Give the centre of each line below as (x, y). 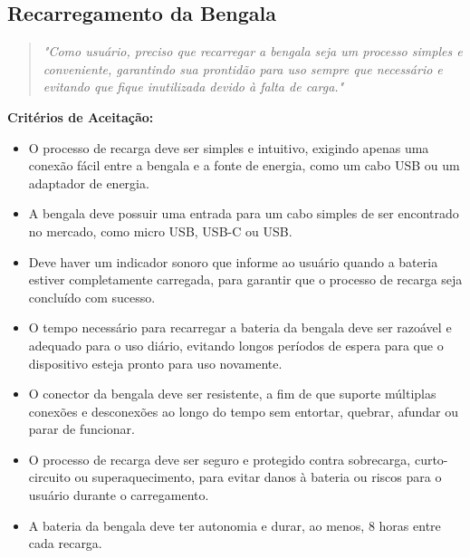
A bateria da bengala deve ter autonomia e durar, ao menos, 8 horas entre (235, 525)
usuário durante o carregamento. (119, 495)
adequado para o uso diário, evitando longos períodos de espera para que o (236, 345)
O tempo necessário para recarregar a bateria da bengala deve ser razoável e (240, 327)
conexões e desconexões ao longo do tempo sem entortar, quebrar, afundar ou (243, 411)
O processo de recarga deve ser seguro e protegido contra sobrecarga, (220, 459)
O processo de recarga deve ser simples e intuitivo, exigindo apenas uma (229, 147)
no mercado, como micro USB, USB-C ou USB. (160, 231)
